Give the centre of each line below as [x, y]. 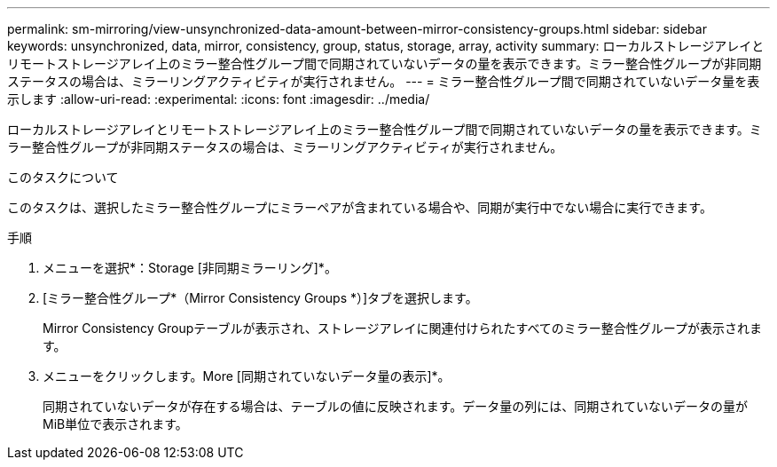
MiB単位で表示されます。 [115, 424]
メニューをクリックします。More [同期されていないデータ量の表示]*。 [247, 376]
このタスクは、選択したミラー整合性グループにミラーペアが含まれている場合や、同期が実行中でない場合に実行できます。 [360, 207]
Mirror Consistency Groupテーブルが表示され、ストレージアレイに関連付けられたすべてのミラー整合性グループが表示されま [403, 328]
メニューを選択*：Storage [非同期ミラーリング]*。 [190, 268]
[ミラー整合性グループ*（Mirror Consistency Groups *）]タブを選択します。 [260, 298]
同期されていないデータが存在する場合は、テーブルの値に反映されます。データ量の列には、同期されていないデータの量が [395, 406]
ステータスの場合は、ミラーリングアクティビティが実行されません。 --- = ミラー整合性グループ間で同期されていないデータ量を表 [384, 81]
